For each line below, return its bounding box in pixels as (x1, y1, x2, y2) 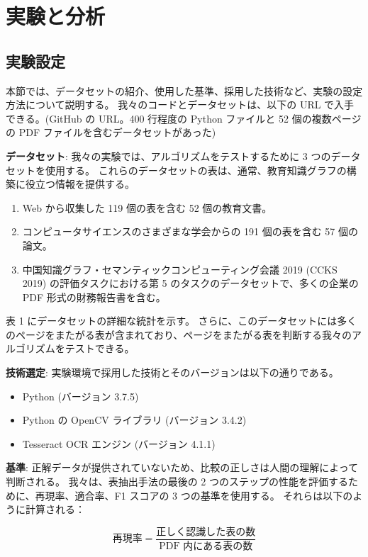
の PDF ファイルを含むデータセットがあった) (6, 125, 216, 140)
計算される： (25, 502, 85, 517)
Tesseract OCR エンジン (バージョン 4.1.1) (22, 436, 216, 451)
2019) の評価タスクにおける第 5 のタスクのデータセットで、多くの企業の (22, 276, 359, 291)
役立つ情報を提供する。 (25, 176, 135, 191)
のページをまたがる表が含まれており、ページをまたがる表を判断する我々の (6, 327, 352, 342)
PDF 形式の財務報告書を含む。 (22, 289, 166, 304)
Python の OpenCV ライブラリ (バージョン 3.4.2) (22, 412, 247, 427)
